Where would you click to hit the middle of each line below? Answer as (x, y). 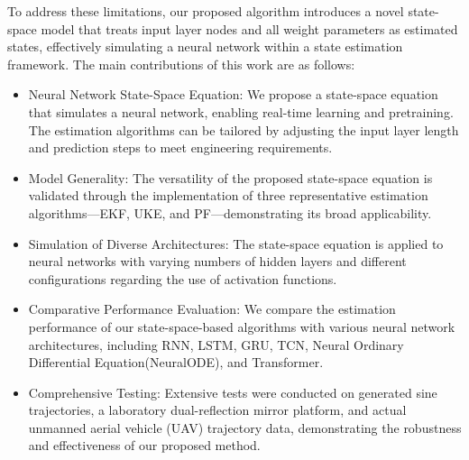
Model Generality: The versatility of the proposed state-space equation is (230, 177)
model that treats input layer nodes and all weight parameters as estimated (249, 28)
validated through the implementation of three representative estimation (228, 195)
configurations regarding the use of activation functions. (183, 278)
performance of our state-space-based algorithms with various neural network (242, 326)
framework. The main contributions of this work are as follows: (181, 64)
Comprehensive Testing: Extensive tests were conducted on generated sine (233, 392)
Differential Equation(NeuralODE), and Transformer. (176, 362)
